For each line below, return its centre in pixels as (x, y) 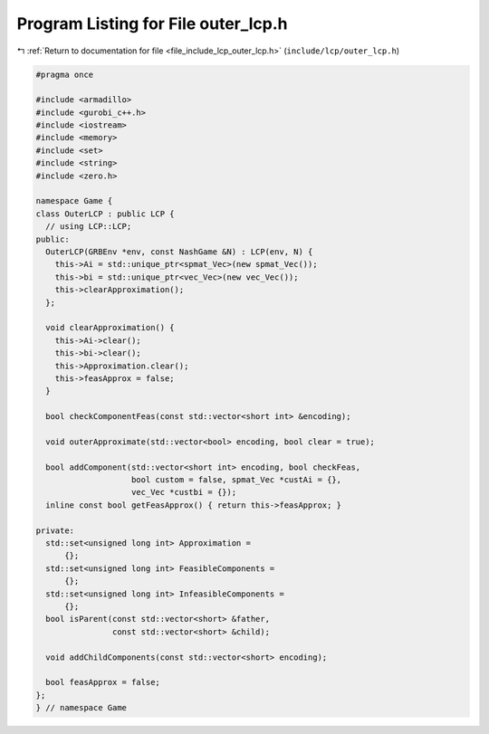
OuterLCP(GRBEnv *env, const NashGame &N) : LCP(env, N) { (179, 252)
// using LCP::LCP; (89, 227)
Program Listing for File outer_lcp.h (152, 24)
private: (55, 530)
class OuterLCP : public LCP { (105, 214)
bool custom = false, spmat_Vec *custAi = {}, (237, 480)
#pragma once (65, 74)
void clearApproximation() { (110, 328)
